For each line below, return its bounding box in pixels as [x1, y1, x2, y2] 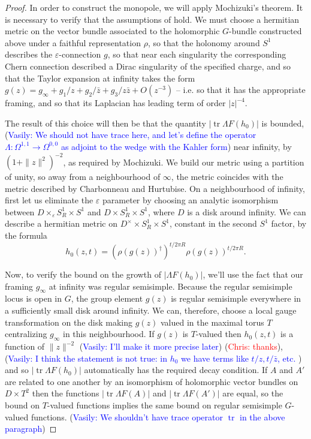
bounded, [270, 116, 304, 129]
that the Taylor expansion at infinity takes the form [5, 71, 195, 84]
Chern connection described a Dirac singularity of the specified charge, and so [5, 59, 291, 72]
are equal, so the [222, 387, 283, 399]
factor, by [271, 217, 307, 230]
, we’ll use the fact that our [203, 268, 303, 281]
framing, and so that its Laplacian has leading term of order [5, 97, 226, 109]
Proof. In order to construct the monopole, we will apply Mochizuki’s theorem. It [5, 1, 303, 13]
